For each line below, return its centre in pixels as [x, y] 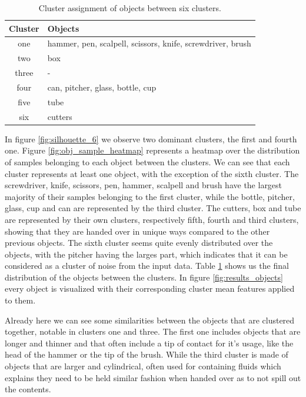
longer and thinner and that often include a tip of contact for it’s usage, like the [149, 343]
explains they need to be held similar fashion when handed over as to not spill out [153, 377]
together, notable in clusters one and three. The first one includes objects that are [153, 331]
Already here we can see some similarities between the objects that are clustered [150, 320]
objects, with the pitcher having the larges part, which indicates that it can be [146, 254]
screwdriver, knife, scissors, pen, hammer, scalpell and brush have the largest [144, 185]
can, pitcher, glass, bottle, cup [102, 87]
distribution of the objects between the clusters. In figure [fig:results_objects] [144, 277]
